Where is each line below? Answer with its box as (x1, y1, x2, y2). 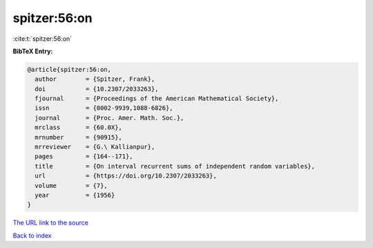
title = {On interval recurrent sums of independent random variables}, (35, 162, 316, 170)
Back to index (12, 231, 52, 240)
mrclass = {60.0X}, (35, 124, 122, 131)
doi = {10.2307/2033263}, (35, 85, 159, 93)
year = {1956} (35, 191, 115, 199)
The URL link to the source (12, 218, 89, 227)
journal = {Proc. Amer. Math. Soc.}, (35, 114, 184, 122)
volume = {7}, (35, 182, 108, 189)
